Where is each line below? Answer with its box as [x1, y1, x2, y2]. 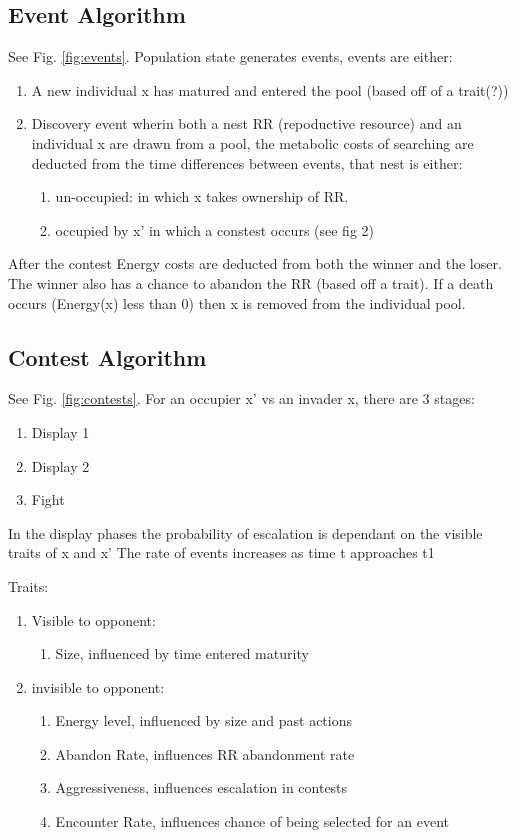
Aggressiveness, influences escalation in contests [55, 777, 348, 798]
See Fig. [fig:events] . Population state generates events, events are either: [8, 46, 453, 67]
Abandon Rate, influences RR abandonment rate [55, 743, 355, 764]
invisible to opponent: [31, 676, 165, 697]
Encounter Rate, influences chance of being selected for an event [55, 811, 449, 832]
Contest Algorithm [8, 341, 207, 372]
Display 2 [31, 455, 90, 476]
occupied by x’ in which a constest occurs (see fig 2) [55, 219, 375, 240]
